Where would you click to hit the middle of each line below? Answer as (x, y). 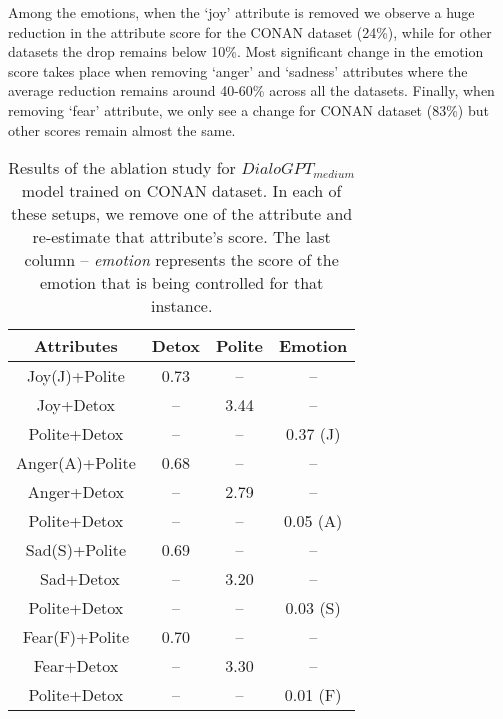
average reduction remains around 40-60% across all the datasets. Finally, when (251, 90)
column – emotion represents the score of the (181, 260)
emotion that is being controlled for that (182, 283)
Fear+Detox (76, 666)
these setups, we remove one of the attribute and (182, 214)
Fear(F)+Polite (76, 637)
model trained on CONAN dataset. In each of (181, 191)
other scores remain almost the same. (122, 129)
